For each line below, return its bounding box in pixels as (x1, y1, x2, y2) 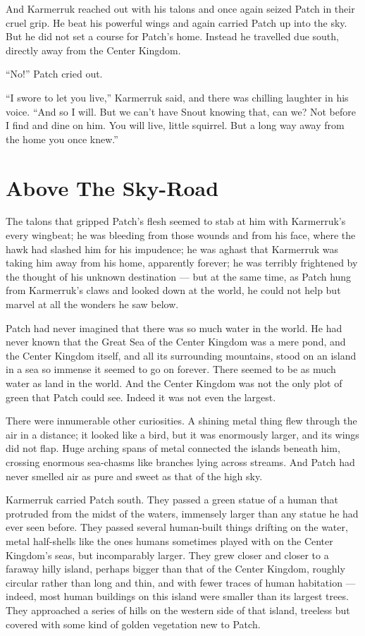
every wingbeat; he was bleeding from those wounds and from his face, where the (6, 228, 356, 243)
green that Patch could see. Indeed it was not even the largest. (6, 389, 276, 404)
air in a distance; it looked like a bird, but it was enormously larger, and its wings (6, 427, 359, 441)
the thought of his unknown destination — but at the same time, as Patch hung (6, 269, 352, 283)
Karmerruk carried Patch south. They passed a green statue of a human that (6, 492, 339, 507)
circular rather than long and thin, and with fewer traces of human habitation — (6, 575, 356, 589)
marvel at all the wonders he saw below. (6, 297, 179, 312)
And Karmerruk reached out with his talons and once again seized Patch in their (6, 1, 355, 16)
